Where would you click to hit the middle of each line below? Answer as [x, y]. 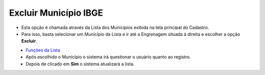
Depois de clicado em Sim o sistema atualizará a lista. [80, 64]
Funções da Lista [43, 50]
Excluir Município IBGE [56, 13]
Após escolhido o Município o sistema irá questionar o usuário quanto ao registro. [108, 57]
